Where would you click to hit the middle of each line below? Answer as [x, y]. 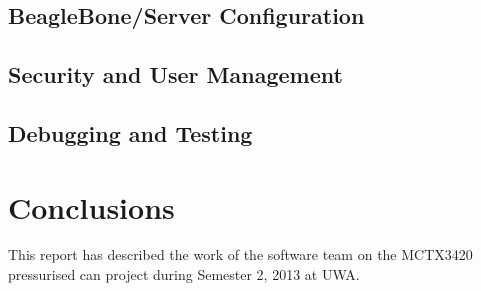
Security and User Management [175, 74]
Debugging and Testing [130, 132]
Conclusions [91, 206]
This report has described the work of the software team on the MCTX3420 [240, 254]
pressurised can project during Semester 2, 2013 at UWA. [184, 274]
